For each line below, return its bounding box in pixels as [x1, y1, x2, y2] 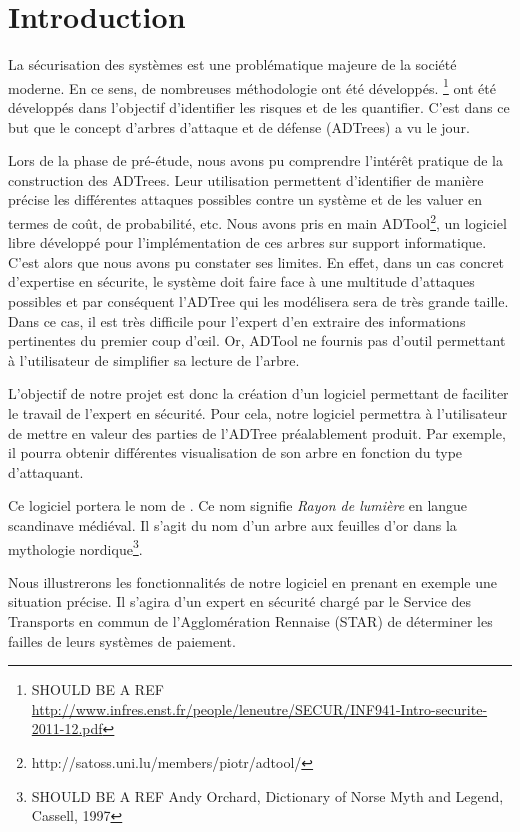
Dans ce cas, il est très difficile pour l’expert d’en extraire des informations [8, 310, 466, 331]
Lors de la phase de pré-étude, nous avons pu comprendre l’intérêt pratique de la [8, 150, 504, 171]
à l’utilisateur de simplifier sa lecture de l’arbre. [8, 349, 300, 370]
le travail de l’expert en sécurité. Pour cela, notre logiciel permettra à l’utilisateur [8, 402, 508, 423]
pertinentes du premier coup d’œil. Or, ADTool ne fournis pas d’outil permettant [8, 330, 506, 351]
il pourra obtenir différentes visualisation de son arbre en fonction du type [8, 442, 463, 463]
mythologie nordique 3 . [8, 535, 143, 559]
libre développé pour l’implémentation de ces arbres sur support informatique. [8, 232, 487, 253]
